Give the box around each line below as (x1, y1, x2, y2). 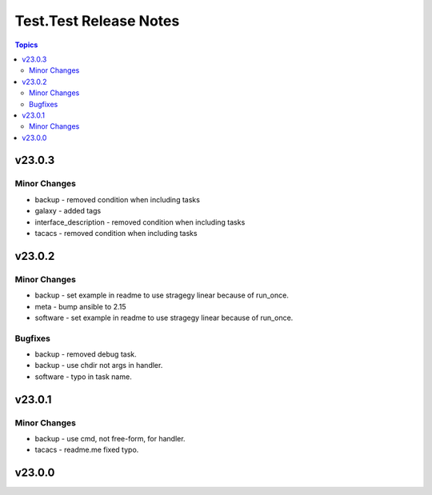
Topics (14, 40, 38, 50)
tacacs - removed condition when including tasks (34, 229, 198, 238)
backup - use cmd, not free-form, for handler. (34, 434, 186, 444)
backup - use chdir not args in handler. (34, 361, 163, 370)
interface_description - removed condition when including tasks (34, 217, 246, 227)
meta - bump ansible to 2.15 (34, 301, 126, 311)
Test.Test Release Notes (14, 12, 180, 30)
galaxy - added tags (34, 206, 102, 216)
